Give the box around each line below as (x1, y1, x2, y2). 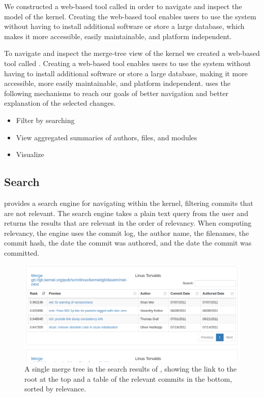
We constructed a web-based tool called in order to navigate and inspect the (4, 1, 242, 11)
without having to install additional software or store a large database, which (4, 21, 245, 32)
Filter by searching (16, 114, 75, 125)
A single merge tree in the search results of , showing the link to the (24, 363, 237, 374)
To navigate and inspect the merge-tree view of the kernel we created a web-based (4, 48, 260, 58)
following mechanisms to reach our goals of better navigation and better (4, 87, 228, 98)
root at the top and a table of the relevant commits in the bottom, (24, 373, 232, 384)
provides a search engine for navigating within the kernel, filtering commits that (4, 197, 253, 208)
